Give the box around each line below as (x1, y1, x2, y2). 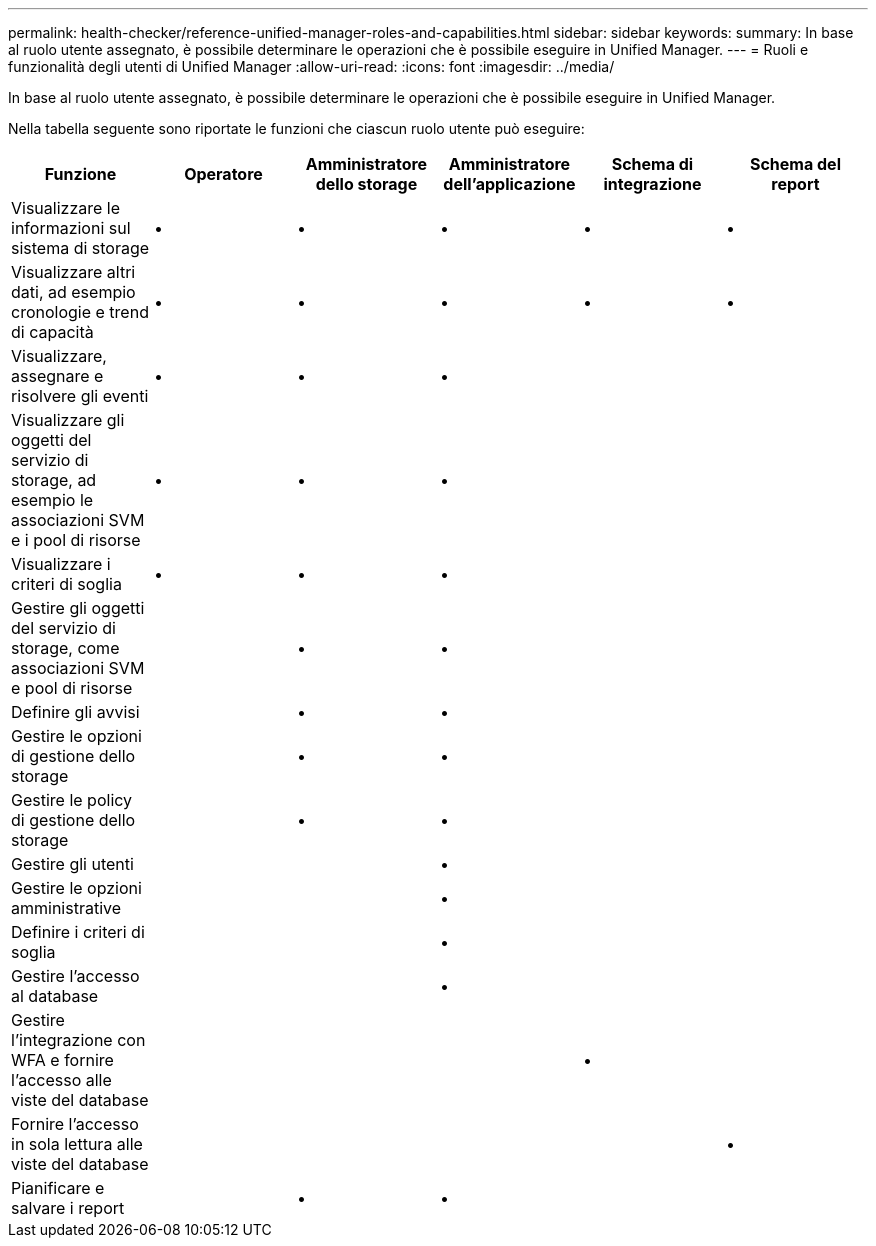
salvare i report (11, 1198, 125, 1218)
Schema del (749, 154, 841, 174)
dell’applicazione (443, 174, 576, 194)
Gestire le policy (11, 790, 133, 810)
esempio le (11, 490, 94, 510)
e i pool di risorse (11, 530, 141, 550)
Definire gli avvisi (11, 702, 140, 722)
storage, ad (11, 470, 97, 490)
